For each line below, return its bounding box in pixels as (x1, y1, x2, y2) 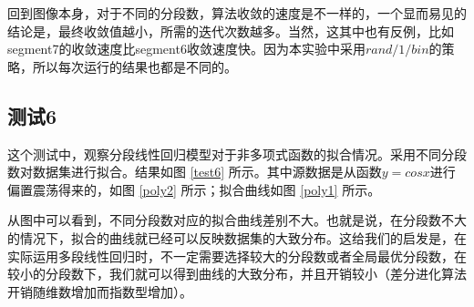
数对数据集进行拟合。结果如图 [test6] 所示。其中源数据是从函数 (7, 162, 382, 181)
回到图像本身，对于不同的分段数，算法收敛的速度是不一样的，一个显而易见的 (7, 4, 467, 22)
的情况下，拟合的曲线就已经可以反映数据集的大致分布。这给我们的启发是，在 (7, 228, 467, 247)
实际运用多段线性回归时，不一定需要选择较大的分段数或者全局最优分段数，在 (7, 246, 467, 265)
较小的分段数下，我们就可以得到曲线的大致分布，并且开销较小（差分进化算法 (7, 264, 467, 283)
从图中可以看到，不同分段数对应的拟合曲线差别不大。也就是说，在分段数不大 (7, 210, 467, 230)
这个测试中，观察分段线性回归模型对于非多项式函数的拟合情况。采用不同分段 (7, 144, 467, 163)
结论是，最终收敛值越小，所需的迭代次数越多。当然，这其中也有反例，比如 (7, 21, 454, 40)
